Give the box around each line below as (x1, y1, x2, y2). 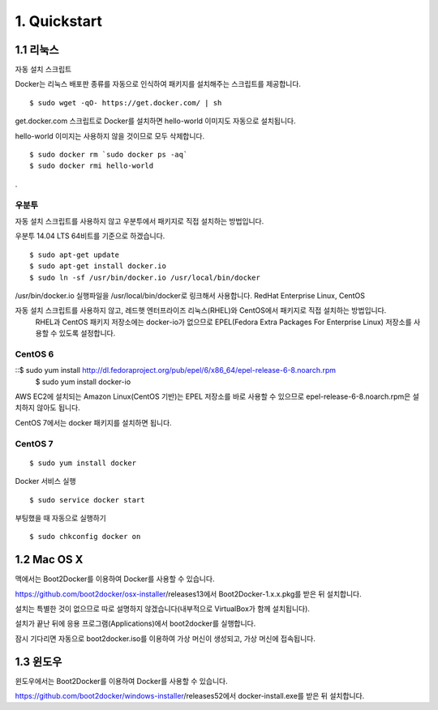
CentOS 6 (15, 349, 54, 360)
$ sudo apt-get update (29, 250, 120, 259)
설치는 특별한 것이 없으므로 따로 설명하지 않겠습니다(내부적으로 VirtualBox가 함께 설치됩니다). (15, 604, 310, 614)
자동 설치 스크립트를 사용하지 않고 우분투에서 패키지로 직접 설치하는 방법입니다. (15, 216, 264, 226)
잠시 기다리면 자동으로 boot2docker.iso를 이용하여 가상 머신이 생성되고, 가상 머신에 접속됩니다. (15, 633, 316, 644)
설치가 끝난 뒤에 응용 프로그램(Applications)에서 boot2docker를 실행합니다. (15, 618, 256, 628)
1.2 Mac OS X (15, 553, 84, 567)
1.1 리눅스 (15, 43, 60, 57)
